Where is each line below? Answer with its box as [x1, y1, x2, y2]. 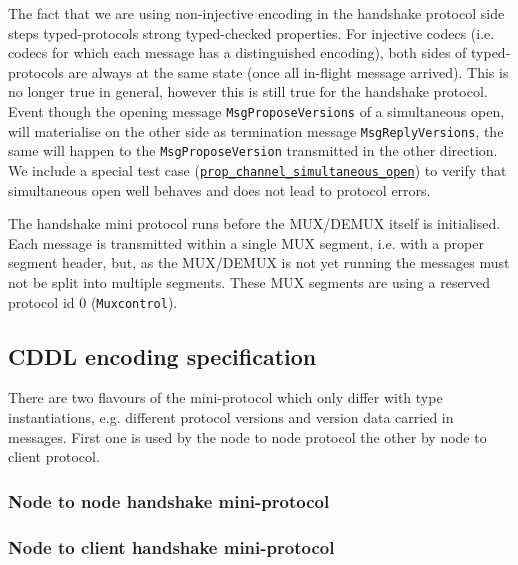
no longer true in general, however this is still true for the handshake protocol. [8, 81, 488, 102]
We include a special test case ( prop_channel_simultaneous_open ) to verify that [8, 159, 507, 180]
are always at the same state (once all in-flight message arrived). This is [68, 61, 509, 82]
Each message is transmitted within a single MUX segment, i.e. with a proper [8, 232, 484, 253]
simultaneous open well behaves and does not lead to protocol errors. [8, 179, 431, 200]
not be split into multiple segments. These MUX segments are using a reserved [8, 271, 491, 292]
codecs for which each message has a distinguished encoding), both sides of [8, 42, 467, 63]
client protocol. [8, 446, 100, 467]
